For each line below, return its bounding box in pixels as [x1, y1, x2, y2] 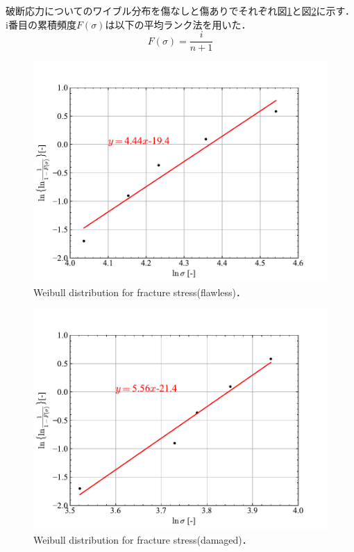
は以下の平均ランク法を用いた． [105, 17, 251, 31]
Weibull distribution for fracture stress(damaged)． [33, 533, 252, 547]
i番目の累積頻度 [6, 17, 76, 31]
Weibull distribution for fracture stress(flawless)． [33, 284, 246, 299]
